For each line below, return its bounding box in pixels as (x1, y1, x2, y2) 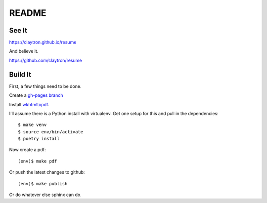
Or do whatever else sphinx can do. (9, 192, 82, 198)
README (9, 7, 46, 18)
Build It (9, 70, 32, 79)
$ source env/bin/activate (18, 129, 84, 134)
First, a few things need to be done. (9, 83, 82, 89)
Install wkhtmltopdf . (9, 101, 49, 107)
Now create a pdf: (9, 147, 46, 153)
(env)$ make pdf (18, 158, 57, 164)
